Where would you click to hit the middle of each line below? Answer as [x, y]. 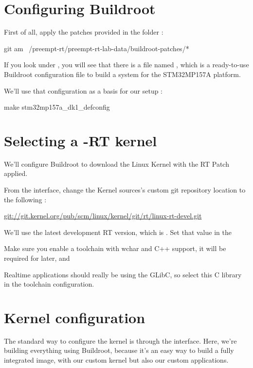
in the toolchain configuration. [49, 284]
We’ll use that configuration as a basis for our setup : [83, 90]
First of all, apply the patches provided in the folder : [84, 32]
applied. [16, 173]
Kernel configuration [75, 317]
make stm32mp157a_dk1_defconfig [57, 107]
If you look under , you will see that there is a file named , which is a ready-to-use [126, 65]
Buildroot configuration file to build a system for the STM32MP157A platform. [122, 74]
